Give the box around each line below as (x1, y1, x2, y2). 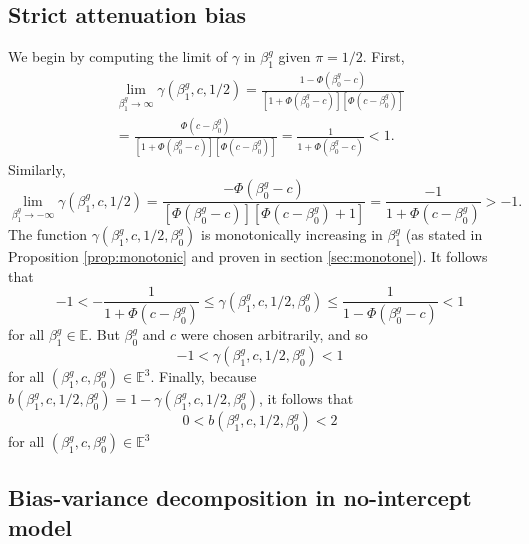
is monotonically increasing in (201, 224, 383, 245)
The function (8, 224, 87, 245)
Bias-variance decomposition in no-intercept (8, 482, 472, 513)
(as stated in (405, 224, 483, 245)
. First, (362, 46, 405, 67)
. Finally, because (150, 366, 257, 387)
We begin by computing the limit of (8, 46, 228, 67)
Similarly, (8, 158, 66, 179)
